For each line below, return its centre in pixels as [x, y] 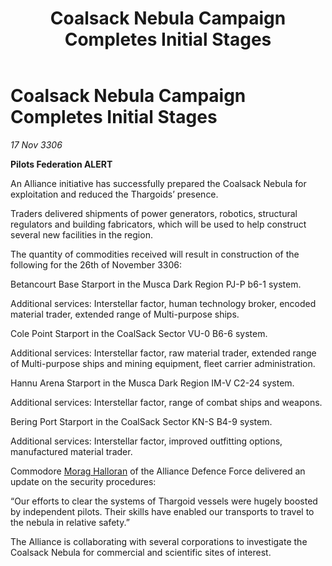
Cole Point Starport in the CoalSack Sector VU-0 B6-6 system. [139, 333]
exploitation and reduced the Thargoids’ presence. [114, 194]
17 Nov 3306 [36, 144]
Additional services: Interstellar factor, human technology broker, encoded [163, 303]
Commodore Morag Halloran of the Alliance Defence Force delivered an [158, 471]
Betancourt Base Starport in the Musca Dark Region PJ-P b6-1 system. [156, 284]
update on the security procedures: [83, 481]
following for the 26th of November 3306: [96, 264]
